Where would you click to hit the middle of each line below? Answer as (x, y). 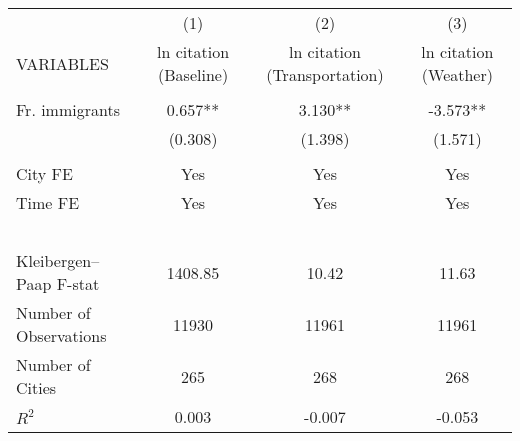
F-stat (78, 283)
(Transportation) (325, 74)
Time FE (48, 202)
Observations (61, 335)
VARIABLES (62, 63)
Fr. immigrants (68, 109)
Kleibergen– (58, 260)
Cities (36, 387)
